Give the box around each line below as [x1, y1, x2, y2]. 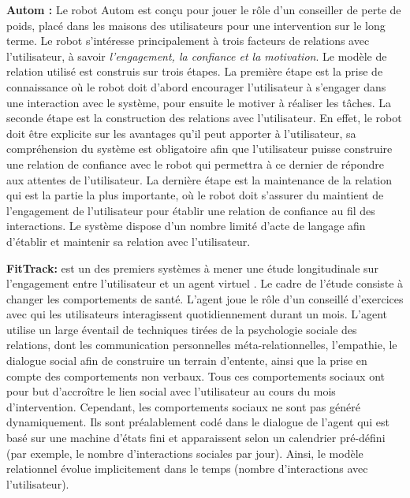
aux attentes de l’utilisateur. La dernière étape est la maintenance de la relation [6, 171, 393, 188]
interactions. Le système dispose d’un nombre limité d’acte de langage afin [6, 217, 366, 234]
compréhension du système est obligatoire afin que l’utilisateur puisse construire [6, 140, 393, 157]
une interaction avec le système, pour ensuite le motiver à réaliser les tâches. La [6, 94, 392, 110]
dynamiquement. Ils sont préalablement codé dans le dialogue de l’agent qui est [6, 414, 390, 430]
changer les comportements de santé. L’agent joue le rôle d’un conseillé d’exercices [6, 290, 404, 307]
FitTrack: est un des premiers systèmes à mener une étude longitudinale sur [6, 259, 378, 276]
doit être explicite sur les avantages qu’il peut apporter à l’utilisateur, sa [6, 124, 356, 141]
